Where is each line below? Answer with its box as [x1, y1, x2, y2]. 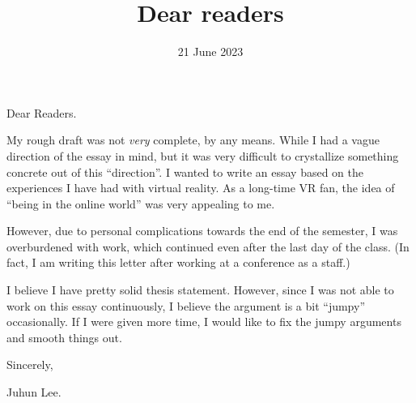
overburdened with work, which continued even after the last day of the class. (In [6, 238, 410, 255]
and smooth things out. [6, 328, 122, 345]
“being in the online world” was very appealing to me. [6, 195, 275, 212]
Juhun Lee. [6, 384, 62, 401]
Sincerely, [6, 356, 53, 373]
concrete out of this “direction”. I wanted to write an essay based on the [6, 163, 363, 180]
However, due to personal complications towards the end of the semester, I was [6, 222, 398, 239]
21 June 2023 [177, 43, 244, 60]
